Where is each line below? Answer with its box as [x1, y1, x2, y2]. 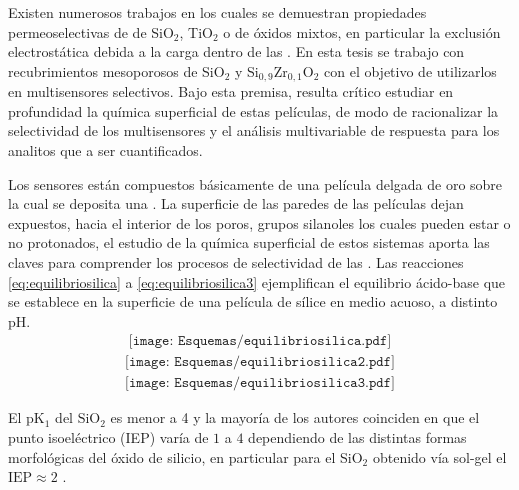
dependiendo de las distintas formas [248, 427, 467, 448]
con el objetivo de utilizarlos [324, 60, 497, 81]
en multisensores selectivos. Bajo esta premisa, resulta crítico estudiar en [8, 81, 454, 102]
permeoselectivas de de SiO [8, 21, 174, 42]
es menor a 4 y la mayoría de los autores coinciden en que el [110, 407, 480, 428]
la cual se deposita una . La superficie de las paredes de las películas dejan [8, 193, 464, 214]
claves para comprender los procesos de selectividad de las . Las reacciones [8, 251, 464, 272]
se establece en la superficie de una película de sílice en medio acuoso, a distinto [8, 291, 498, 312]
